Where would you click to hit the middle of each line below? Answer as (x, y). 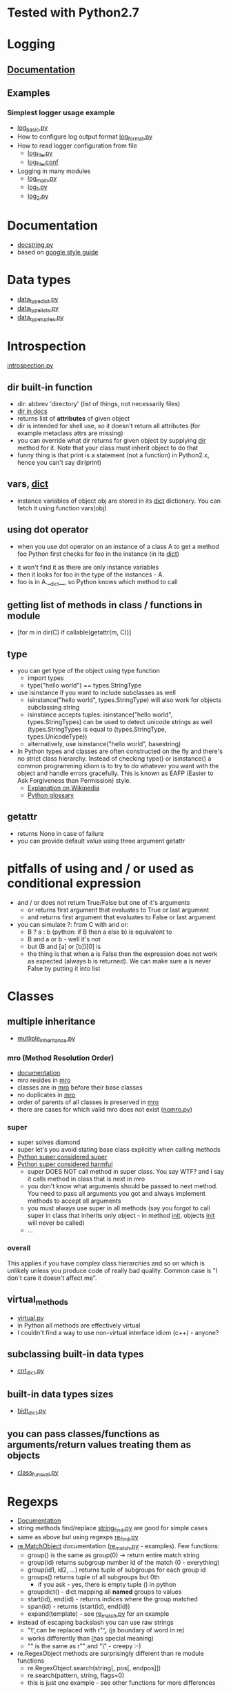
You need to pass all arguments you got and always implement (116, 1194)
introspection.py (30, 366)
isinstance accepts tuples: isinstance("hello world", (100, 714)
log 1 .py (37, 188)
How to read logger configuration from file (77, 146)
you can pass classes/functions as (83, 1434)
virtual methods (38, 1300)
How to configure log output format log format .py (85, 138)
